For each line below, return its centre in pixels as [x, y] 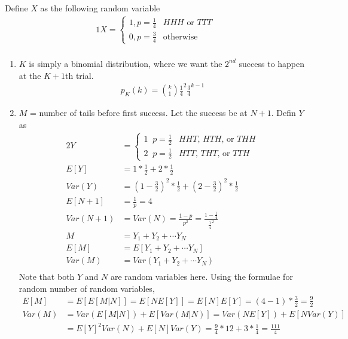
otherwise [180, 37]
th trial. [80, 75]
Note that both [47, 277]
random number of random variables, [87, 288]
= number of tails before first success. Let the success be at [139, 113]
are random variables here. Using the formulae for [202, 277]
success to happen [272, 63]
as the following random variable [100, 8]
